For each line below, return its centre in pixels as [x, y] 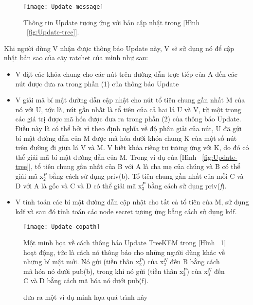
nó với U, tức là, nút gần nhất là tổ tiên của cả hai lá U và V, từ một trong [128, 109]
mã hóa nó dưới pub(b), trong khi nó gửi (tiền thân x [103, 271]
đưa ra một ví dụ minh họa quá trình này [86, 297]
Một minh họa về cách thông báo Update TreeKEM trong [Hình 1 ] [125, 242]
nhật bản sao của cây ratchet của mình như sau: [76, 58]
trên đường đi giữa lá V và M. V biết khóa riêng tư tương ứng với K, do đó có [132, 147]
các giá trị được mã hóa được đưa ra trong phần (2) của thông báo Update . [128, 119]
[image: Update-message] [63, 7]
